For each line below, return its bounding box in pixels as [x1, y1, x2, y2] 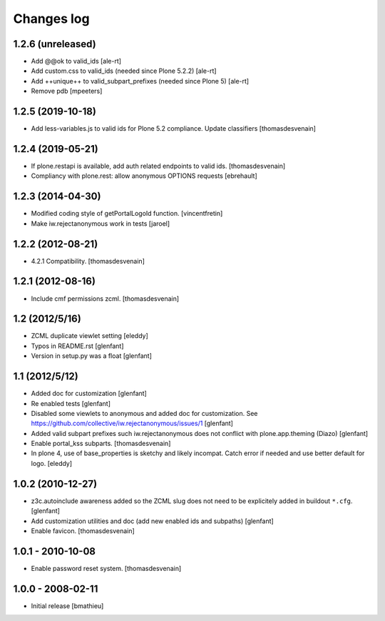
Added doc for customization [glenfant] [31, 389, 148, 398]
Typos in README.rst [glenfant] [31, 342, 124, 350]
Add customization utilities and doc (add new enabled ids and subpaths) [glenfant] [31, 517, 274, 525]
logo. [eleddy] [31, 459, 73, 467]
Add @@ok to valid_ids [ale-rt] [31, 57, 121, 66]
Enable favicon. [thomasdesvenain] [31, 526, 135, 535]
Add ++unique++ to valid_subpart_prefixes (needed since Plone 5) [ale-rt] [31, 76, 250, 85]
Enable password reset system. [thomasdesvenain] [31, 564, 182, 572]
